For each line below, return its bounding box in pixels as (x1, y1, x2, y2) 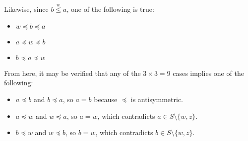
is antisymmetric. (130, 94, 183, 104)
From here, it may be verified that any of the (4, 68, 141, 78)
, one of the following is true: (66, 4, 154, 14)
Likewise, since (4, 4, 49, 14)
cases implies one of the (173, 68, 244, 78)
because (94, 94, 118, 104)
